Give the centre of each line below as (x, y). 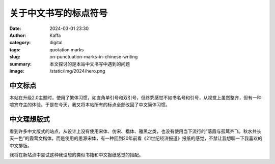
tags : (15, 50)
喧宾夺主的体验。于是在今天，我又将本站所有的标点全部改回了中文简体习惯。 (90, 105)
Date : (15, 28)
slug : (15, 57)
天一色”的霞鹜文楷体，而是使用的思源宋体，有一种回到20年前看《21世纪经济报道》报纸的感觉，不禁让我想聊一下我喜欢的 (136, 138)
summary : (21, 64)
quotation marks (67, 50)
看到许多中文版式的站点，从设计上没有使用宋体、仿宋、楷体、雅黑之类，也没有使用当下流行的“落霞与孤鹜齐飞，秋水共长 (135, 132)
